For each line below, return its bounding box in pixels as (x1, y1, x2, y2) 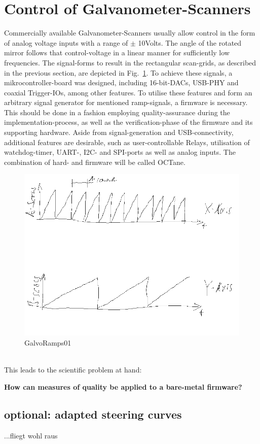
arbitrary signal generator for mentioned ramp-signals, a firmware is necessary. (4, 97, 248, 108)
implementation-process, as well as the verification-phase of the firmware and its (4, 117, 253, 127)
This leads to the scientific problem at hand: (4, 364, 142, 375)
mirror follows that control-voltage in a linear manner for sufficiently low (4, 47, 230, 58)
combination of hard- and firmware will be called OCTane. (4, 156, 185, 167)
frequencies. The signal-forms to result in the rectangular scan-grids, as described (4, 57, 256, 67)
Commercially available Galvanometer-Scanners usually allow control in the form (4, 27, 255, 38)
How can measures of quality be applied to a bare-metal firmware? (4, 381, 242, 392)
